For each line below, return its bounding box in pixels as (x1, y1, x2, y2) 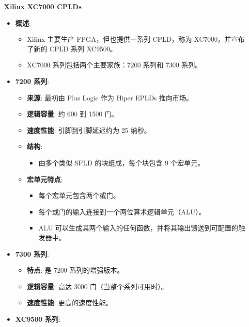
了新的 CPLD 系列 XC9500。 (27, 43, 117, 53)
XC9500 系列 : (15, 313, 61, 324)
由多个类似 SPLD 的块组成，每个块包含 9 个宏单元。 (38, 157, 204, 167)
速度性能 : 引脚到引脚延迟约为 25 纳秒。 (27, 125, 151, 135)
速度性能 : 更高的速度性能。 (27, 297, 113, 308)
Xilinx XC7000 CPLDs (4, 1, 82, 11)
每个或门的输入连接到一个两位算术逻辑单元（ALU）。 (38, 206, 206, 216)
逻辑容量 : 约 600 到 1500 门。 (27, 109, 118, 119)
